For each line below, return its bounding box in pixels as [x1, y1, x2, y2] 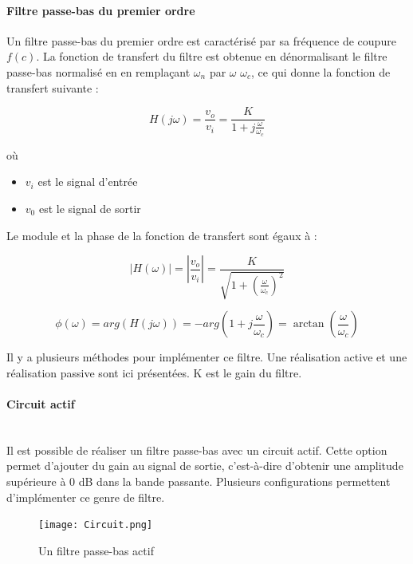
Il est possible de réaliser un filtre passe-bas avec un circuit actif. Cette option [6, 441, 387, 458]
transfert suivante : [6, 79, 99, 96]
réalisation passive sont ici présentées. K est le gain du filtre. [6, 364, 302, 381]
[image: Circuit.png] [38, 519, 153, 531]
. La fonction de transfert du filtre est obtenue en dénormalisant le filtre [36, 48, 387, 65]
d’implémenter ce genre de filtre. [6, 488, 165, 505]
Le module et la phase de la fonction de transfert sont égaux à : [6, 227, 317, 243]
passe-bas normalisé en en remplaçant [6, 63, 191, 80]
